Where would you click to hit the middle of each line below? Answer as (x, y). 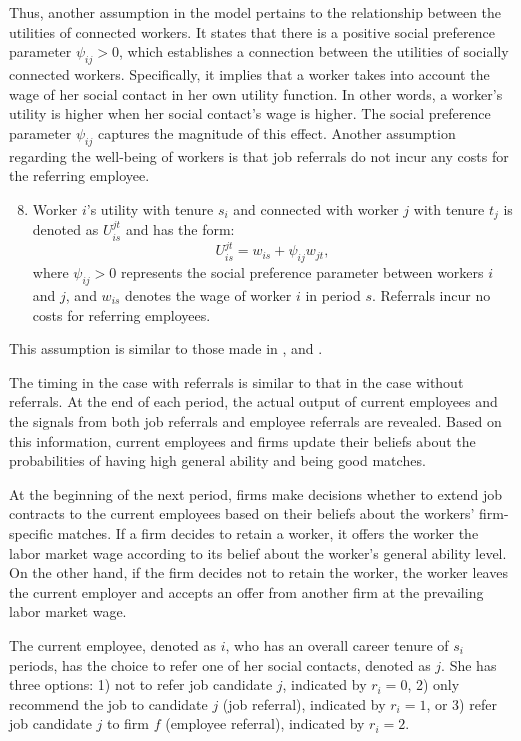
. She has (469, 664)
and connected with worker (316, 208)
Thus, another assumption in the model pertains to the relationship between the (255, 12)
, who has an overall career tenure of (337, 644)
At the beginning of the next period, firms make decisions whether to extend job (256, 493)
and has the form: (180, 229)
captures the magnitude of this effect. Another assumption (276, 132)
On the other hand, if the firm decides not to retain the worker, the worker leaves (258, 572)
